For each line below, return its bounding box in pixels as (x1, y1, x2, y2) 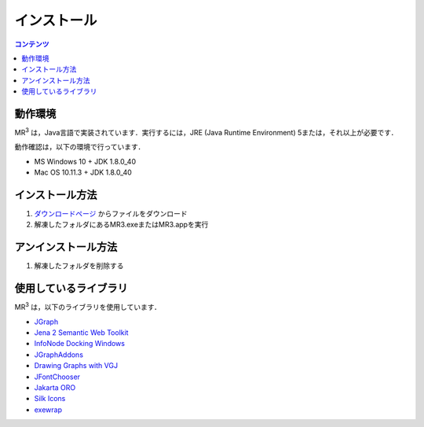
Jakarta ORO (34, 383, 76, 392)
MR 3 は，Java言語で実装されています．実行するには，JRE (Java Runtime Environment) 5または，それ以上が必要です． (14, 127, 398, 138)
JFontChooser (34, 372, 81, 381)
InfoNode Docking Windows (34, 339, 126, 348)
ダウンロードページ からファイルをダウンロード (34, 209, 188, 219)
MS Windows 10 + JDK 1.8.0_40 (34, 156, 137, 166)
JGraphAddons (34, 350, 84, 359)
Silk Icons (34, 394, 66, 403)
